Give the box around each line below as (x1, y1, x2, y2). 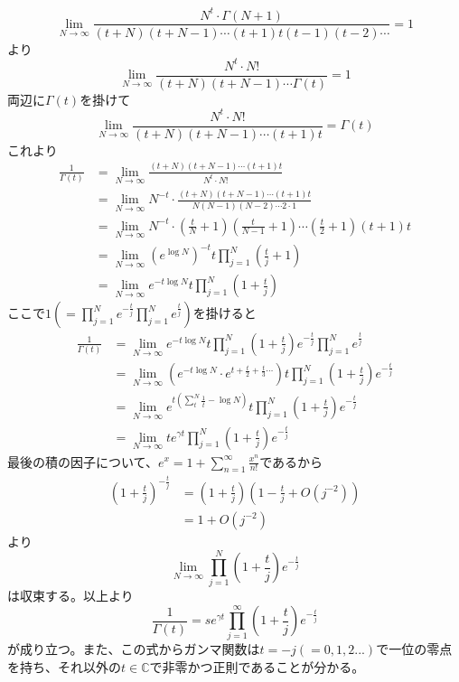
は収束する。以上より (7, 586, 134, 605)
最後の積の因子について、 (7, 452, 158, 471)
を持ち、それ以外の (7, 657, 121, 676)
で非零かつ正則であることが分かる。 (149, 657, 365, 676)
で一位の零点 (376, 640, 453, 659)
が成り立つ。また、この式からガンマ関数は (7, 640, 260, 659)
